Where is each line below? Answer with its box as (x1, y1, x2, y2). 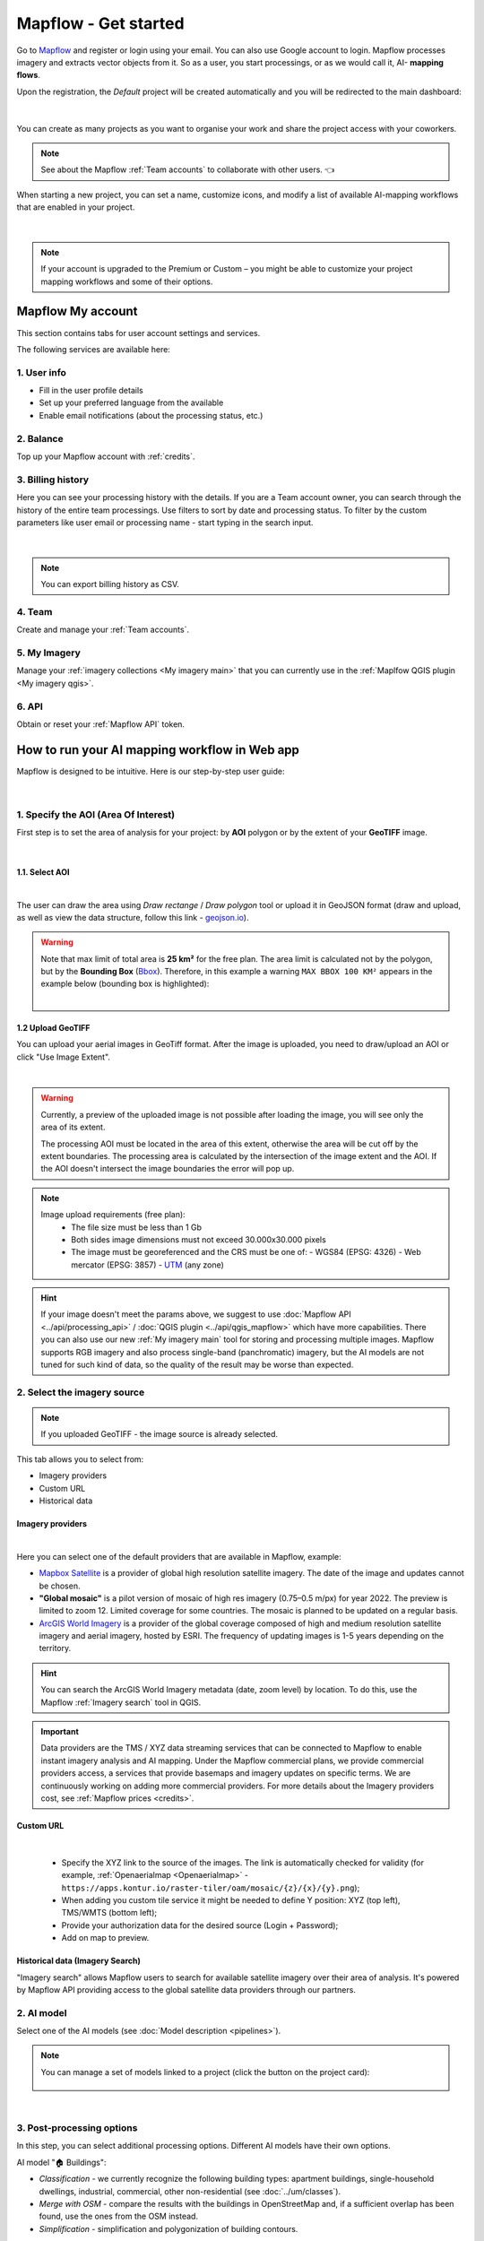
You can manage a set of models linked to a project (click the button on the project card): (40, 2066, 370, 2077)
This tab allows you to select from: (16, 1453, 144, 1465)
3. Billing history (16, 473, 90, 486)
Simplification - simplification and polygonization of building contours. (39, 2223, 298, 2234)
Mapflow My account (16, 304, 138, 319)
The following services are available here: (16, 343, 170, 354)
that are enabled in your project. (16, 202, 135, 212)
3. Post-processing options (16, 2121, 138, 2133)
